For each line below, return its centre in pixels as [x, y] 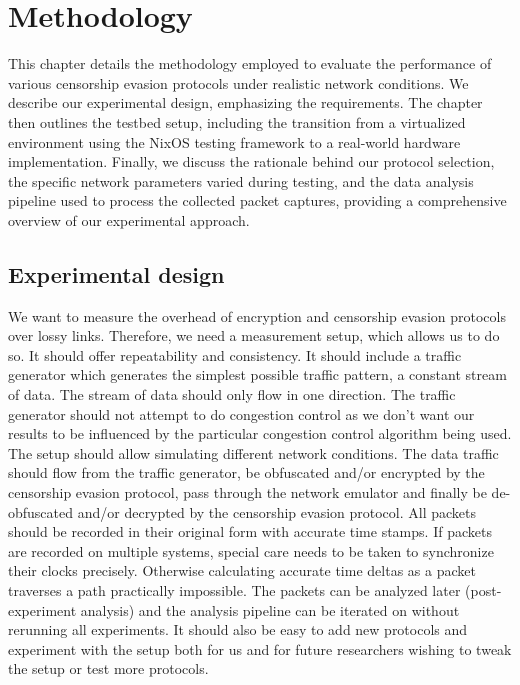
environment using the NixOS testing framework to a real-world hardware [234, 141]
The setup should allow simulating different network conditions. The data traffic [253, 452]
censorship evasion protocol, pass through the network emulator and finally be [247, 492]
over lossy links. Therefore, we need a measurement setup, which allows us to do [254, 335]
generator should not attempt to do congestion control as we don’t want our [241, 413]
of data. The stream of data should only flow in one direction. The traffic [232, 394]
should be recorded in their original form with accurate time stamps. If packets [250, 531]
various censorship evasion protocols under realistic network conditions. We [238, 82]
